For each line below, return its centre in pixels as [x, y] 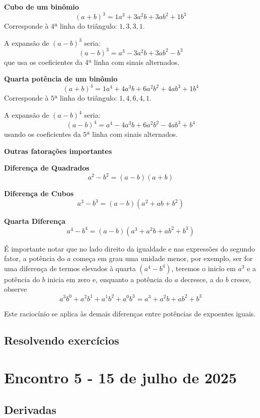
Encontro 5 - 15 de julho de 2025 [120, 378]
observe [16, 289]
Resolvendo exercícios [62, 340]
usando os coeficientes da [42, 134]
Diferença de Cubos [39, 193]
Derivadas [30, 409]
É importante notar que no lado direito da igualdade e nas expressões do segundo [129, 248]
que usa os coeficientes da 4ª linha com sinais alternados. [92, 62]
